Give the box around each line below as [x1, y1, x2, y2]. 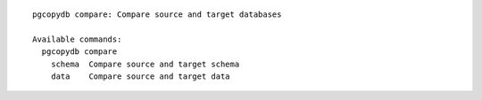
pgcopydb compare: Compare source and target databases [32, 10, 282, 19]
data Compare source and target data [50, 71, 231, 81]
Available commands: [32, 34, 122, 44]
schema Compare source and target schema [50, 58, 240, 69]
